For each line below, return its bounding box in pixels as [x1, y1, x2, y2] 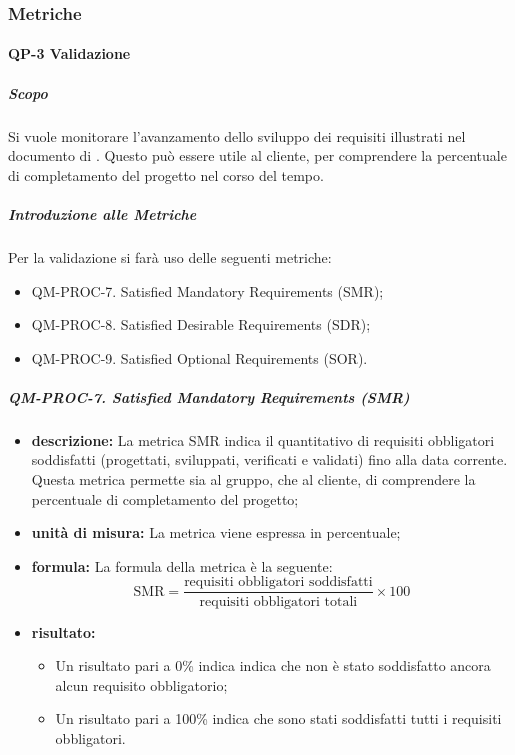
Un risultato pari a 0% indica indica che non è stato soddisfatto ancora [55, 655, 491, 676]
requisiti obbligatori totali [199, 594, 358, 609]
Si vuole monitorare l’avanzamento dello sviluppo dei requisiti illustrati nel [8, 125, 466, 146]
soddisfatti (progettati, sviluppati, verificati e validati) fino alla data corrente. [31, 449, 508, 470]
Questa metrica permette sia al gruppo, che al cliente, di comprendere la [31, 469, 476, 490]
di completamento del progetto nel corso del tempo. [8, 164, 324, 185]
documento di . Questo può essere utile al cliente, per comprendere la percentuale [8, 145, 507, 166]
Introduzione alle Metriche [8, 203, 197, 224]
